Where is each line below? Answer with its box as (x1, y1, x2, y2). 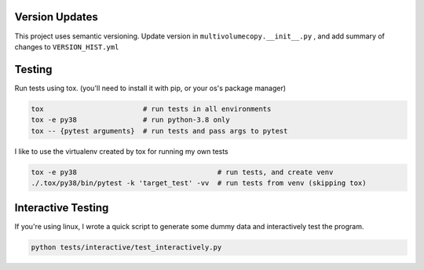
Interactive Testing (14, 201, 109, 215)
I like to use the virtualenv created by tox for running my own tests (14, 146, 229, 156)
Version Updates (14, 10, 98, 24)
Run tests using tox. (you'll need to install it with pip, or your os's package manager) (14, 83, 287, 93)
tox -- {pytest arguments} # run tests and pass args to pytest (31, 126, 288, 135)
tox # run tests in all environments (31, 104, 272, 113)
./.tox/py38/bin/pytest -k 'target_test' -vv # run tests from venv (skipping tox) (31, 178, 367, 188)
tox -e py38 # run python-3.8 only (31, 115, 231, 125)
